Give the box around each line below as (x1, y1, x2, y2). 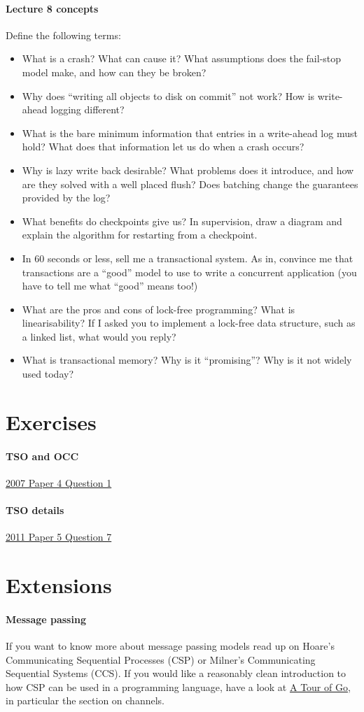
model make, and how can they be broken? (22, 64, 206, 79)
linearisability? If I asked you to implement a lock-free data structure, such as (22, 315, 356, 330)
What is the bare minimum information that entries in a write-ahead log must (22, 125, 358, 140)
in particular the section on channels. (6, 693, 164, 708)
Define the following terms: (6, 27, 121, 42)
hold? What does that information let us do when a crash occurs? (22, 139, 304, 154)
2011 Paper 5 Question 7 (6, 529, 112, 544)
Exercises (6, 407, 97, 436)
